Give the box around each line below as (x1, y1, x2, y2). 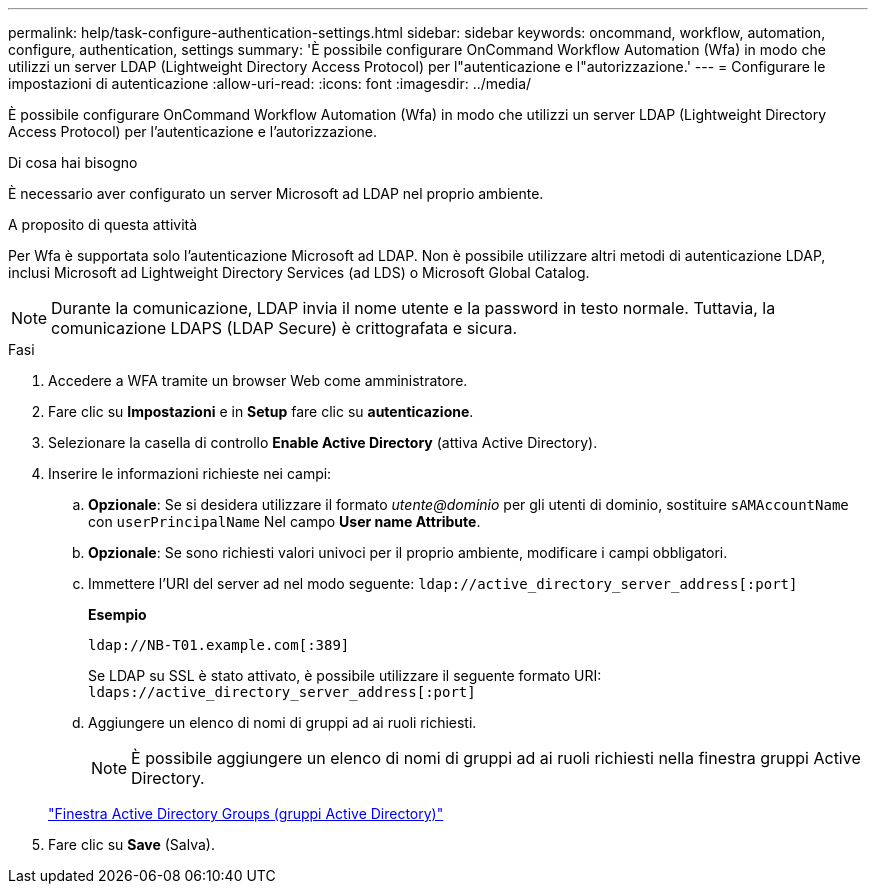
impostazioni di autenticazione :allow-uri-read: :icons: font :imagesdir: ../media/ (8, 75, 532, 92)
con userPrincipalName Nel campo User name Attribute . (88, 513, 481, 530)
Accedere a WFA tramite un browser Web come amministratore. (48, 372, 468, 389)
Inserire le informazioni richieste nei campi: (48, 465, 332, 482)
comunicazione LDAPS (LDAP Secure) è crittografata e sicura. (51, 318, 518, 338)
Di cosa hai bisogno (8, 154, 138, 171)
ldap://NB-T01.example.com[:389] (88, 637, 350, 653)
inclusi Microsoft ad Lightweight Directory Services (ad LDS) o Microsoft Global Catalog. (8, 264, 590, 281)
